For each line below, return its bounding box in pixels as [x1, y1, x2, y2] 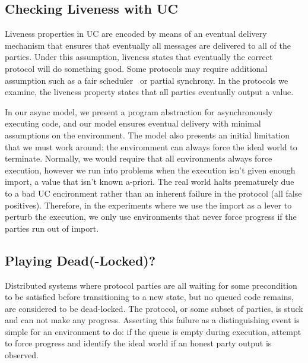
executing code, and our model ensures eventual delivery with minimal [5, 117, 261, 130]
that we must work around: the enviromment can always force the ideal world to [5, 140, 297, 153]
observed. [5, 349, 39, 361]
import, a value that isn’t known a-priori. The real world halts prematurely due [5, 175, 294, 188]
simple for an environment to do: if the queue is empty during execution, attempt [5, 325, 301, 337]
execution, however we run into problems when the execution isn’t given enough [5, 163, 296, 176]
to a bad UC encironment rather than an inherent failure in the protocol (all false [5, 187, 302, 199]
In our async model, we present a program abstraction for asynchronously [5, 105, 273, 118]
